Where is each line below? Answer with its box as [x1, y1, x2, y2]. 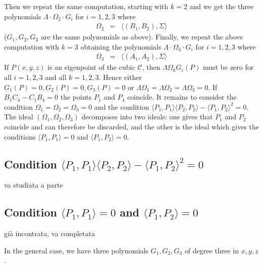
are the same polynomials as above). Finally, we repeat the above [40, 31, 243, 42]
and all [45, 72, 67, 82]
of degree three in [185, 245, 239, 255]
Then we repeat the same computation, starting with [4, 1, 168, 11]
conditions [4, 131, 36, 142]
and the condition [94, 101, 149, 112]
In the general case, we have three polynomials [4, 245, 149, 255]
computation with [4, 41, 59, 52]
